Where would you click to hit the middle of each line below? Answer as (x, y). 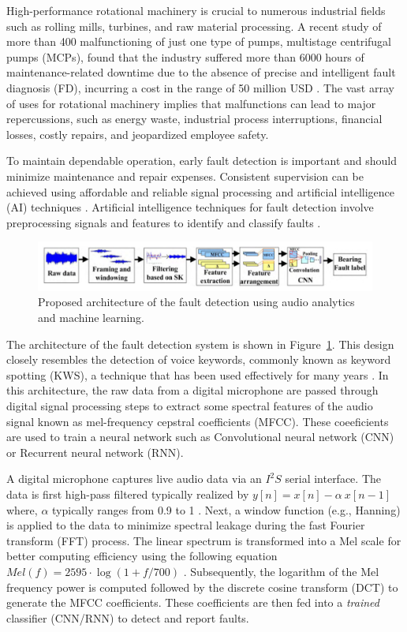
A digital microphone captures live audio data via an (134, 479)
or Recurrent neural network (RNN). (95, 452)
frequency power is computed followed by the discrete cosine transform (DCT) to (202, 587)
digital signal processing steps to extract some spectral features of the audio (190, 406)
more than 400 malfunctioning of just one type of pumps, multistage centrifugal (199, 41)
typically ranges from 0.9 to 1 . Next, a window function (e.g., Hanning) (226, 509)
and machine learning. (91, 318)
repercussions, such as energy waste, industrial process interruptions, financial (194, 119)
